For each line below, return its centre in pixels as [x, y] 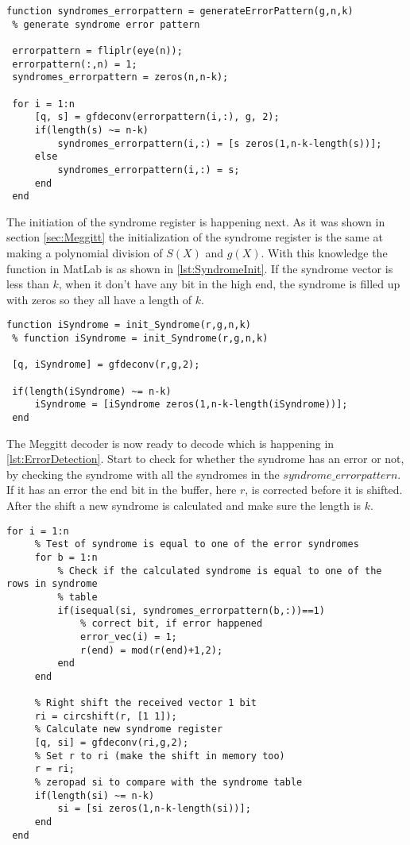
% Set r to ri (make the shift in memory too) [160, 756]
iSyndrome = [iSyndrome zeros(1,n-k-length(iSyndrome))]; [191, 405]
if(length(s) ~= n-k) [91, 130]
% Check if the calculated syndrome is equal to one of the [220, 571]
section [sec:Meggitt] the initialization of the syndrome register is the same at [195, 237]
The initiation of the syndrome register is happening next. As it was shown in [196, 221]
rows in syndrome [52, 584]
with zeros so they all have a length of [99, 299]
